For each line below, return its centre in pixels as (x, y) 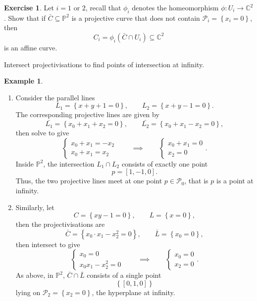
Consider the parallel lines (55, 97)
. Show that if (25, 18)
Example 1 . (24, 81)
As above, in (34, 275)
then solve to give (42, 133)
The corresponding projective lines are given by (87, 114)
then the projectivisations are (60, 224)
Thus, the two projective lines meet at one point (89, 181)
